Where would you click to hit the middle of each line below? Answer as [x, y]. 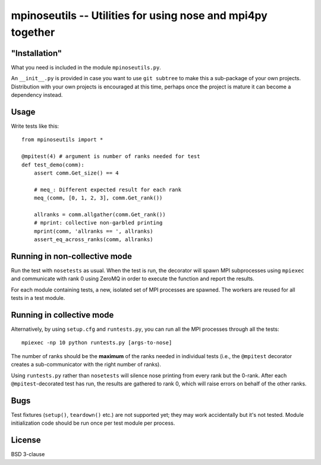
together [33, 32]
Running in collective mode [62, 315]
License [26, 440]
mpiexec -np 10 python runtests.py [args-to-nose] [97, 343]
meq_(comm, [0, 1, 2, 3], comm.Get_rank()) [98, 198]
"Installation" [37, 53]
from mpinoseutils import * [62, 140]
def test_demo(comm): [53, 165]
